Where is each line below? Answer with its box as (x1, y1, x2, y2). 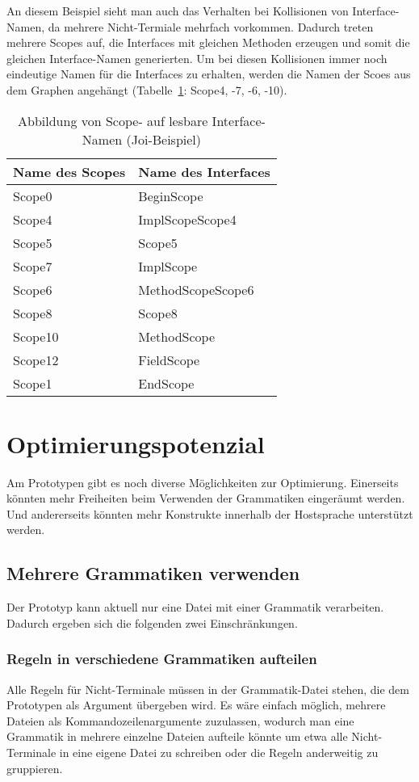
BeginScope (138, 186, 203, 205)
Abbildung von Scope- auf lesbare (18, 111, 208, 130)
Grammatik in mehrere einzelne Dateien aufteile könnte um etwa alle (6, 728, 348, 745)
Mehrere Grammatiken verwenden (6, 561, 300, 586)
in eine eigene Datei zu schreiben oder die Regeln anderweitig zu (59, 744, 379, 761)
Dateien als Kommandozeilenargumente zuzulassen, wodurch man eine (6, 712, 354, 729)
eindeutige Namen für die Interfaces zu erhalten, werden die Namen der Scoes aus (6, 65, 411, 82)
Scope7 (13, 256, 52, 275)
